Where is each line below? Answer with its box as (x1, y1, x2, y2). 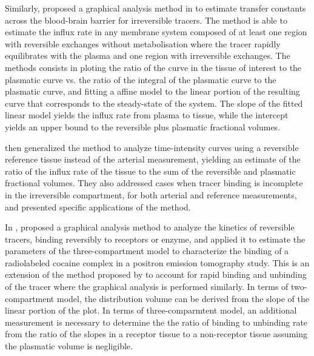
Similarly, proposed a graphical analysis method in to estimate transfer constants (5, 2, 306, 14)
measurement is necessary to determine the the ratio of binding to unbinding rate (5, 315, 308, 328)
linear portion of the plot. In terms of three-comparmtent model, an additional (5, 304, 297, 317)
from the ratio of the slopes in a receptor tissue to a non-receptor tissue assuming (5, 327, 307, 340)
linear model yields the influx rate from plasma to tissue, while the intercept (5, 109, 289, 121)
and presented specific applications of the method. (5, 200, 191, 213)
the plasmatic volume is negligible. (5, 340, 133, 352)
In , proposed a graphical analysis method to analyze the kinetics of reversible (5, 221, 295, 233)
